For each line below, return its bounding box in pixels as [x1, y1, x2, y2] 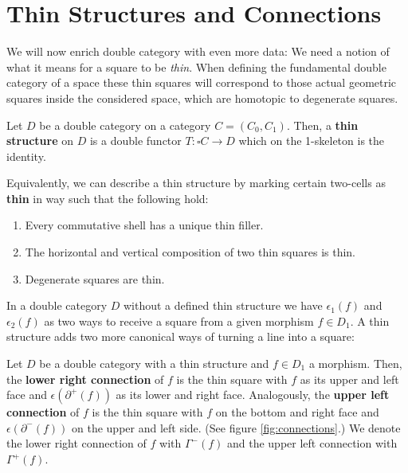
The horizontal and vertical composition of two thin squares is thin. [25, 244, 356, 260]
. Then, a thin [286, 116, 359, 133]
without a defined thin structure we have [123, 297, 323, 314]
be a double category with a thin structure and [39, 355, 269, 372]
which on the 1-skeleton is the [238, 132, 385, 149]
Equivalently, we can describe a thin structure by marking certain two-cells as [6, 174, 386, 191]
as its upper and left [300, 370, 399, 387]
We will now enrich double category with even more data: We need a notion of [6, 43, 390, 60]
